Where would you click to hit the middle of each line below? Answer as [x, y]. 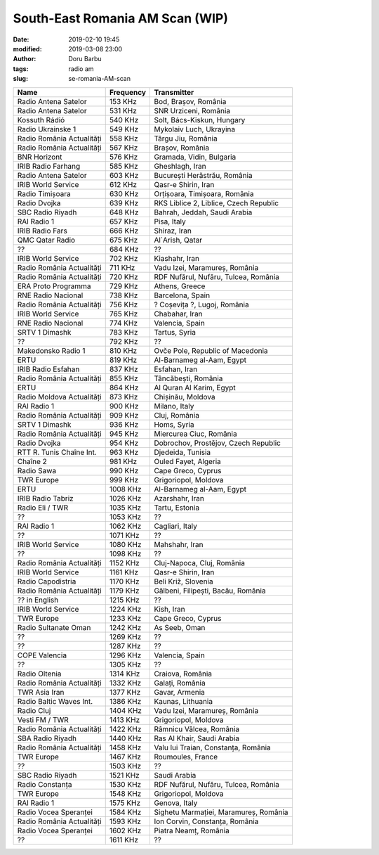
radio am [81, 69]
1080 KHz [125, 544]
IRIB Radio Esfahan [48, 369]
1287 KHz [125, 645]
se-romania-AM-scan [100, 79]
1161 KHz [124, 572]
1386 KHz [125, 701]
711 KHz [122, 267]
